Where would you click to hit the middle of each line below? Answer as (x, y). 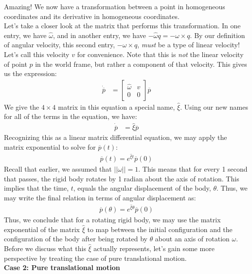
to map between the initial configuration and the (160, 229)
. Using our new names (214, 107)
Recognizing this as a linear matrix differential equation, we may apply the (116, 137)
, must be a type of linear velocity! (189, 45)
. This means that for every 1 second (193, 169)
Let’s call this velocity (37, 54)
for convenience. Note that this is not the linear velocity (160, 54)
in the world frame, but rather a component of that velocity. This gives (141, 64)
